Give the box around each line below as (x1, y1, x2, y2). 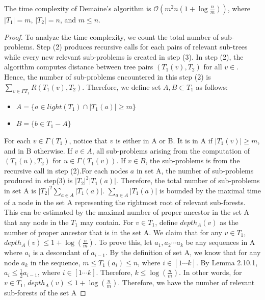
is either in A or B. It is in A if (116, 135, 213, 145)
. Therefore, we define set (82, 81, 161, 92)
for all (203, 61, 222, 72)
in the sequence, (30, 257, 81, 267)
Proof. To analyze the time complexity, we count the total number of (4, 31, 219, 42)
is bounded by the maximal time (159, 185, 261, 195)
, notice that (69, 135, 108, 145)
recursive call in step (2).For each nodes (4, 165, 128, 176)
